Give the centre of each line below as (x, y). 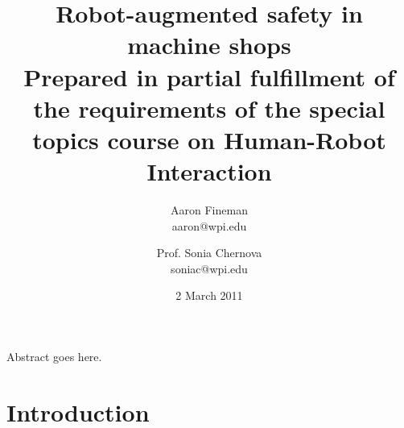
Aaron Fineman (209, 210)
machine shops (209, 45)
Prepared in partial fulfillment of (209, 76)
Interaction (209, 171)
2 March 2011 (209, 295)
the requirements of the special (209, 108)
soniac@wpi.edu (209, 268)
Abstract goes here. (54, 357)
